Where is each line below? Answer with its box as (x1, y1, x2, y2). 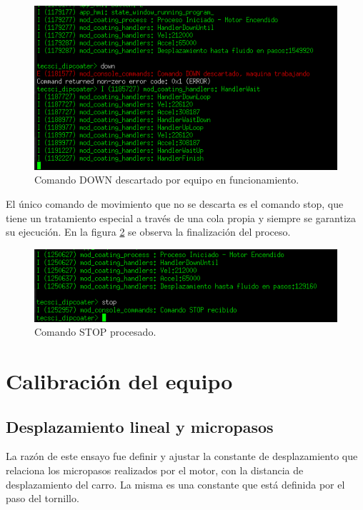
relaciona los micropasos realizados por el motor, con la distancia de (6, 463, 304, 478)
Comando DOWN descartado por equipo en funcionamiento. (34, 172, 299, 187)
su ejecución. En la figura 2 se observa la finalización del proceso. (6, 224, 291, 239)
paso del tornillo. (6, 491, 79, 506)
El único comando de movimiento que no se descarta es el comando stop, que (6, 196, 344, 211)
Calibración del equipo (6, 366, 233, 396)
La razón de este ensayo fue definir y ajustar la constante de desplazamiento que (6, 449, 358, 464)
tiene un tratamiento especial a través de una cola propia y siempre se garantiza (6, 210, 357, 225)
